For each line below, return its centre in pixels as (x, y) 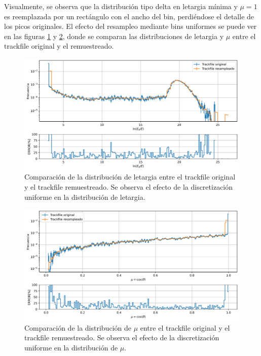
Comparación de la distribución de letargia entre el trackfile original (130, 177)
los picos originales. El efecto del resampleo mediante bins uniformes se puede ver (130, 26)
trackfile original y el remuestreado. (59, 46)
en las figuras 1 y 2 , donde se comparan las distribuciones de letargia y (114, 36)
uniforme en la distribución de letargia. (85, 197)
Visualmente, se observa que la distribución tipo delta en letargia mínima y (121, 6)
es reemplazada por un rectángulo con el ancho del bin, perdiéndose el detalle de (129, 16)
